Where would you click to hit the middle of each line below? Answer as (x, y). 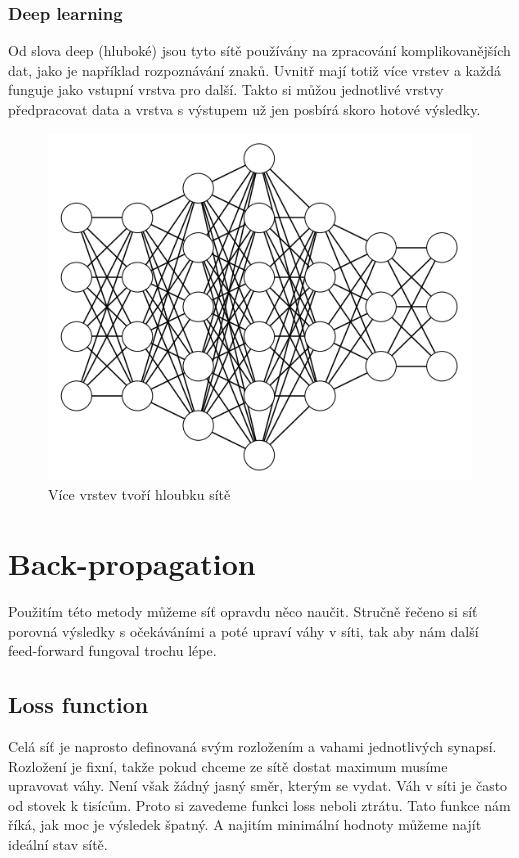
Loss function (78, 704)
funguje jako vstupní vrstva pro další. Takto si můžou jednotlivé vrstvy (226, 89)
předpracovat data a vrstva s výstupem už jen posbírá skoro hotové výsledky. (244, 109)
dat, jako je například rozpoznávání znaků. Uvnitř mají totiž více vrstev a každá (254, 69)
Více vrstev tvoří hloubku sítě (139, 494)
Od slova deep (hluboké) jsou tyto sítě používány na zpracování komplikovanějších (259, 50)
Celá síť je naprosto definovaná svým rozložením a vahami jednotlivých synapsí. (252, 745)
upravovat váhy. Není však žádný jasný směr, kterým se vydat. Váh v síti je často (258, 785)
